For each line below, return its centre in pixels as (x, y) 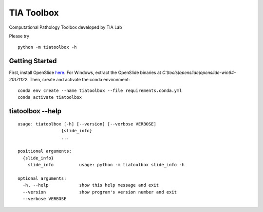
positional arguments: (45, 151)
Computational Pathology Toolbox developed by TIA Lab (66, 27)
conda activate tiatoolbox (50, 97)
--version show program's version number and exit (100, 192)
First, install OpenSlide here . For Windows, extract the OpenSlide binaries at (85, 72)
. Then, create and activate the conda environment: (78, 79)
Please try (19, 36)
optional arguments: (42, 178)
